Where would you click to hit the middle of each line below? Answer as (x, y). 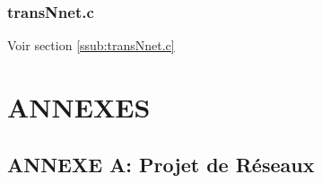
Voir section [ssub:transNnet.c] (91, 45)
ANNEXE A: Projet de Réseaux (161, 164)
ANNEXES (79, 107)
